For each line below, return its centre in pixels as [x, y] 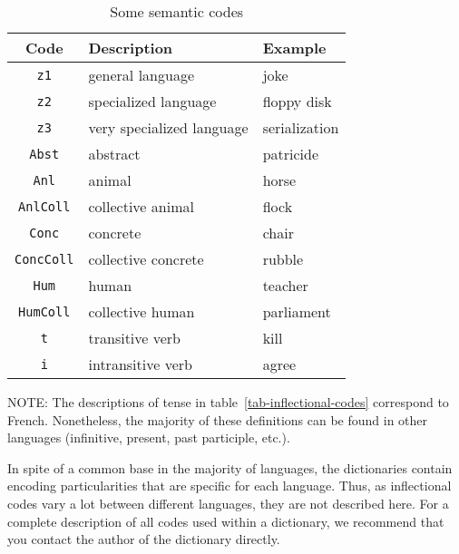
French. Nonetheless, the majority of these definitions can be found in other [218, 419]
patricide [291, 154]
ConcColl [44, 259]
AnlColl [44, 206]
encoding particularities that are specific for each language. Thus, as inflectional [229, 486]
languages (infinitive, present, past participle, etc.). [149, 437]
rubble [283, 259]
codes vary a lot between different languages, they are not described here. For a [228, 503]
